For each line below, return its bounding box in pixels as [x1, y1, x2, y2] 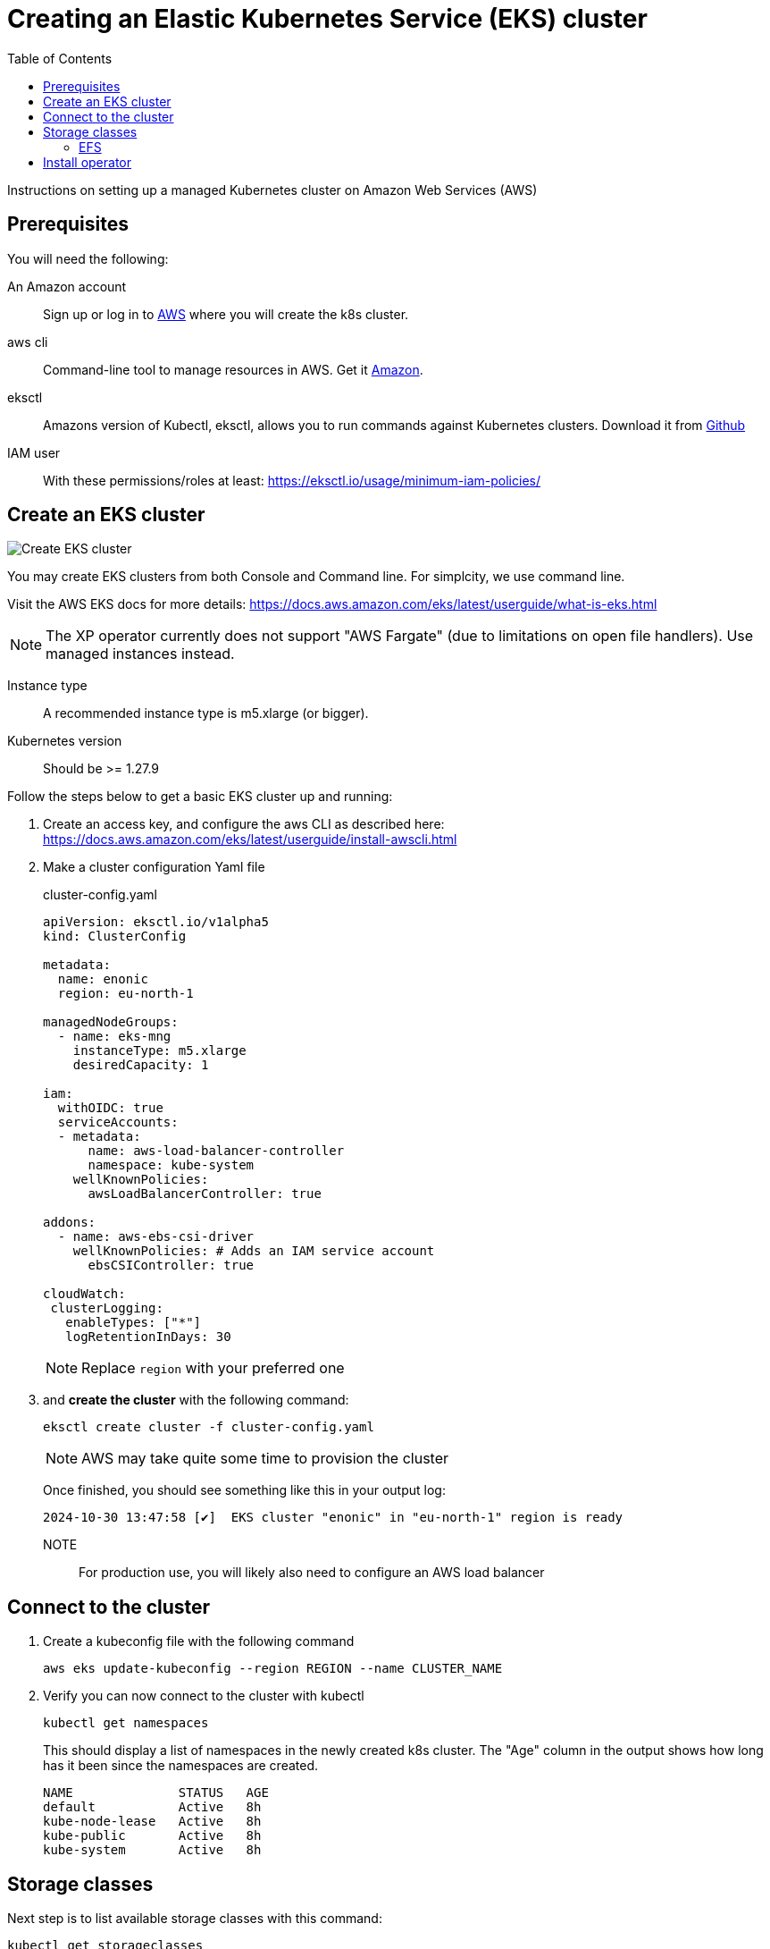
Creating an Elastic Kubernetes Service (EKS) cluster [7, 4, 648, 34]
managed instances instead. [46, 645, 235, 663]
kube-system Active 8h [43, 1843, 262, 1858]
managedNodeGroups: [43, 1015, 179, 1030]
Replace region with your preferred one [81, 1359, 345, 1378]
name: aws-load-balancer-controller [88, 1143, 345, 1159]
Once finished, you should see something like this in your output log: [43, 1482, 446, 1498]
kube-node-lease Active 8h [43, 1814, 262, 1829]
